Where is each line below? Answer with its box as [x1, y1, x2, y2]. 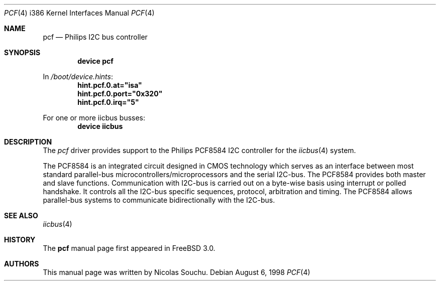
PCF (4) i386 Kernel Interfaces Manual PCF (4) [4, 9, 155, 17]
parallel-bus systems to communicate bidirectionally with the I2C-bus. [43, 196, 275, 204]
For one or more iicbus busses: [43, 113, 146, 122]
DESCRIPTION [4, 137, 52, 146]
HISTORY [4, 235, 36, 244]
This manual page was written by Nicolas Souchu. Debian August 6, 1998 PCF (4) [43, 268, 310, 276]
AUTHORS [4, 259, 39, 268]
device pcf [77, 57, 114, 65]
